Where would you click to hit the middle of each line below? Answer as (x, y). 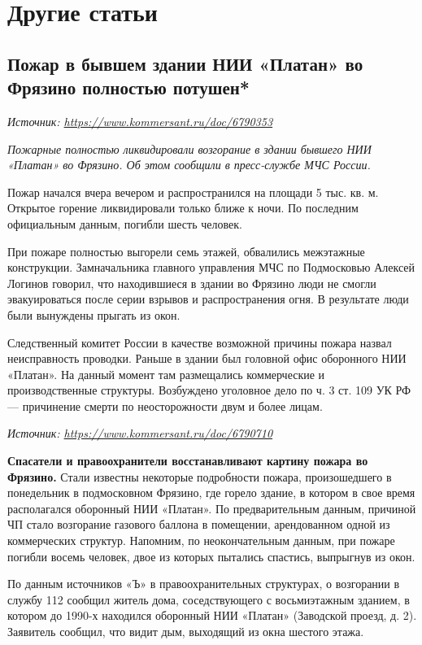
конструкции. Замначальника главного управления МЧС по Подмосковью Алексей (211, 267)
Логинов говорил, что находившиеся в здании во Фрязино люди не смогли (192, 283)
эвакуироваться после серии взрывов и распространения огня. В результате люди (208, 299)
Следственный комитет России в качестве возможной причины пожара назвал (200, 342)
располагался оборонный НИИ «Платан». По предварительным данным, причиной (212, 508)
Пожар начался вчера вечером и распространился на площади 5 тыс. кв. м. (193, 192)
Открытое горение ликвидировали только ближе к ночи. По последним (183, 208)
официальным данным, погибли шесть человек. (125, 223)
